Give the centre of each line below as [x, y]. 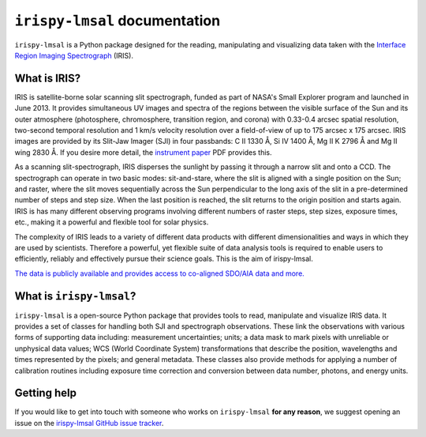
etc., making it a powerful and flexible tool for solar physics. [112, 222]
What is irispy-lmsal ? [75, 296]
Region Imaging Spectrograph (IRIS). [74, 55]
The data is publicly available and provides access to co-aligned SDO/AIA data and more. [160, 273]
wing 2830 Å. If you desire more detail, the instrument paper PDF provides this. [143, 152]
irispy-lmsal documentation [118, 21]
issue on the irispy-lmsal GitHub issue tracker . [89, 423]
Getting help [45, 393]
